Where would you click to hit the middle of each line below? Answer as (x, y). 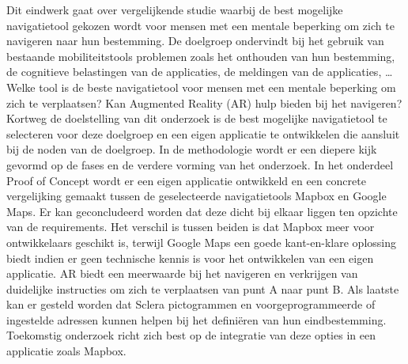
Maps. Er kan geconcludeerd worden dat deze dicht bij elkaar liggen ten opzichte (202, 211)
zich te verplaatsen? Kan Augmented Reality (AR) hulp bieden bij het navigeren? (204, 102)
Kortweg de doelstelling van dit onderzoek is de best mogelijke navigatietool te (197, 118)
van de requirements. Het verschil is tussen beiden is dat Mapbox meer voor (191, 227)
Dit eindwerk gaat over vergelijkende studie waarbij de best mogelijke (175, 9)
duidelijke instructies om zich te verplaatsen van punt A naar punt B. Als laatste (203, 288)
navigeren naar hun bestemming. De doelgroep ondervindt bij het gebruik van (195, 41)
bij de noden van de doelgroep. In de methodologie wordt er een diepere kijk (192, 149)
